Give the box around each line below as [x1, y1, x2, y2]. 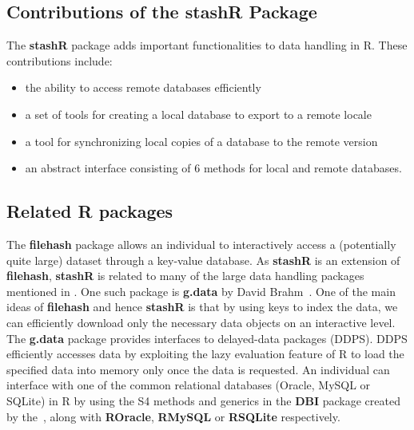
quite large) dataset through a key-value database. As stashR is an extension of [6, 251, 400, 268]
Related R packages [6, 199, 173, 223]
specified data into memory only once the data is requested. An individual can [6, 361, 390, 377]
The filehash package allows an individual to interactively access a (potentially [6, 235, 396, 252]
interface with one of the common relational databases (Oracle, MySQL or [6, 377, 371, 393]
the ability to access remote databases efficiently [25, 79, 261, 96]
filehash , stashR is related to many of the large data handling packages [6, 267, 364, 284]
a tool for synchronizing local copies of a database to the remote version [25, 132, 378, 149]
